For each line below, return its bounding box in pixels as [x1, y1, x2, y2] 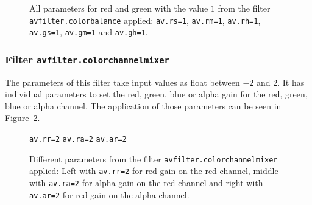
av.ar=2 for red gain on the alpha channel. [29, 188, 190, 201]
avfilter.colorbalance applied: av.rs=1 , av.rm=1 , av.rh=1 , [29, 13, 261, 26]
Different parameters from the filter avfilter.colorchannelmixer [29, 152, 278, 165]
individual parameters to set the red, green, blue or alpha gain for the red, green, [5, 88, 308, 100]
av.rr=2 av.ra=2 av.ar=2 [29, 135, 127, 144]
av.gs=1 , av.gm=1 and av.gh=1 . [29, 26, 148, 38]
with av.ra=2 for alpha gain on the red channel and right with [29, 176, 263, 189]
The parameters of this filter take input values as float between [5, 75, 240, 88]
